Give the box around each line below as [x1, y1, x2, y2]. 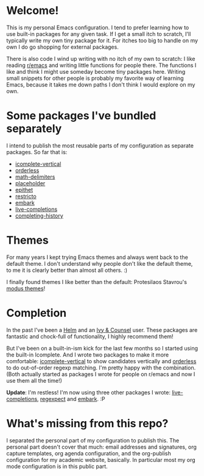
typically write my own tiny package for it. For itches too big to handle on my [6, 37, 199, 44]
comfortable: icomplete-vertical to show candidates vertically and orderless [6, 357, 197, 364]
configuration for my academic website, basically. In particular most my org [6, 456, 196, 463]
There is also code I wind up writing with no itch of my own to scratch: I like [6, 55, 195, 62]
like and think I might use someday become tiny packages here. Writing [6, 68, 186, 75]
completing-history [15, 211, 64, 219]
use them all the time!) [6, 377, 63, 384]
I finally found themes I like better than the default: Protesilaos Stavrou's [6, 278, 188, 285]
